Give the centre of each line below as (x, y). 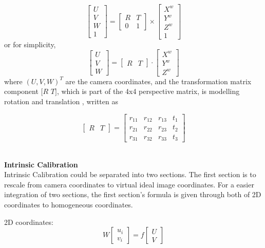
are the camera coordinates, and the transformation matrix (158, 81)
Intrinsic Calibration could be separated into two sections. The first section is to (130, 174)
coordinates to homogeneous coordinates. (69, 205)
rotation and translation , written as (61, 101)
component (21, 91)
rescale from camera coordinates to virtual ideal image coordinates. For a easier (129, 184)
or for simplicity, (30, 44)
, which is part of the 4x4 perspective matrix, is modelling (148, 91)
